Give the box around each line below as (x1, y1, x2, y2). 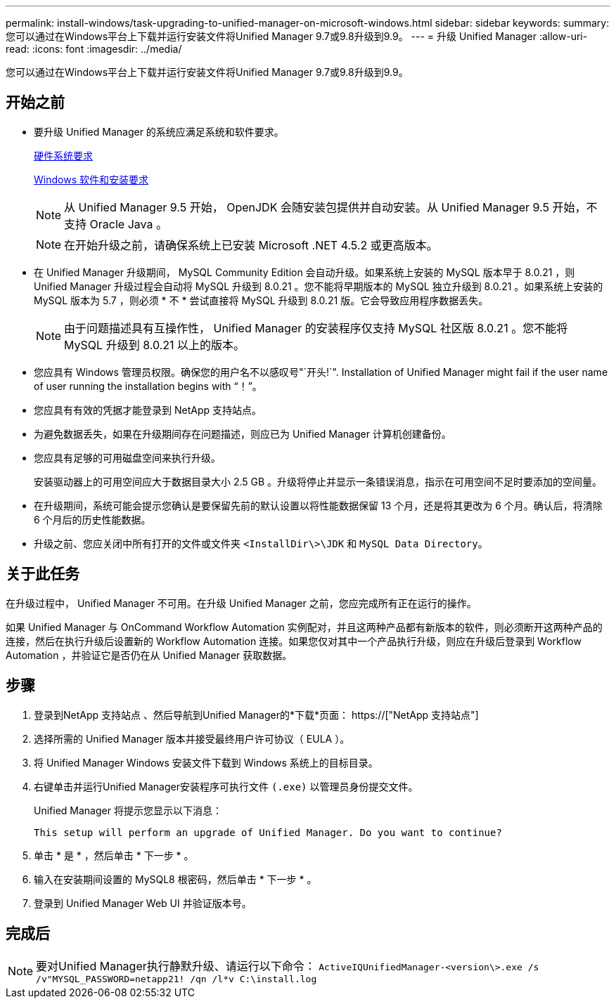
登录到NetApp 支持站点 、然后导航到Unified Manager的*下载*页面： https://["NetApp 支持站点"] (34, 708, 479, 721)
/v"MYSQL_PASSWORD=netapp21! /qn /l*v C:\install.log (36, 974, 317, 985)
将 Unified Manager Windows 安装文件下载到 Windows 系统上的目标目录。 (34, 756, 378, 769)
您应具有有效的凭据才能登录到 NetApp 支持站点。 (34, 403, 262, 416)
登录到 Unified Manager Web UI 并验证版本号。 (34, 897, 252, 909)
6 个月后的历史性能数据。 (34, 513, 151, 526)
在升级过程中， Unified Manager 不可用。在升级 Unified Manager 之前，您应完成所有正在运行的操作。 (6, 596, 477, 609)
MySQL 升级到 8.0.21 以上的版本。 (64, 337, 245, 352)
